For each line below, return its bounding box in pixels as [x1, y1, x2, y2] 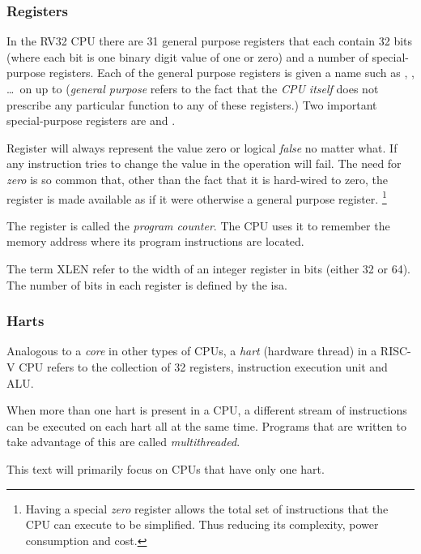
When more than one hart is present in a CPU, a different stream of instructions [6, 402, 407, 419]
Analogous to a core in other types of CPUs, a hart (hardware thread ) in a [6, 342, 377, 359]
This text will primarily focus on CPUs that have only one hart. [6, 460, 325, 477]
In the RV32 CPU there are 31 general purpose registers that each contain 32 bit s [6, 32, 413, 49]
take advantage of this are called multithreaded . [6, 433, 240, 450]
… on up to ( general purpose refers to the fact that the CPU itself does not [6, 80, 379, 97]
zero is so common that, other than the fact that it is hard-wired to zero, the [6, 170, 388, 187]
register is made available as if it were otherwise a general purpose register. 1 [6, 187, 387, 207]
